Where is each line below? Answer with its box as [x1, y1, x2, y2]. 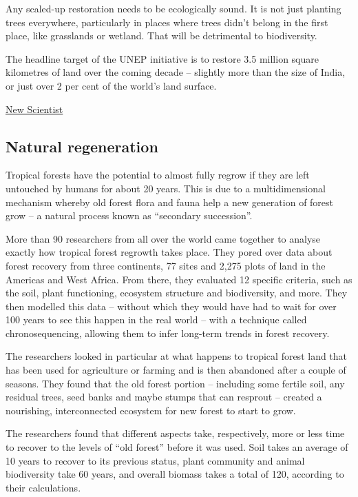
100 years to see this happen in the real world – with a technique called [6, 312, 307, 327]
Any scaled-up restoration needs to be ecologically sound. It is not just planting [6, 1, 341, 15]
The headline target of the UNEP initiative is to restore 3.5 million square [6, 51, 319, 65]
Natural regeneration [6, 135, 158, 156]
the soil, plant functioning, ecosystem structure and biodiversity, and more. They [6, 285, 348, 300]
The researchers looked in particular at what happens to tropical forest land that [6, 349, 348, 363]
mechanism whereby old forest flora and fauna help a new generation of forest [6, 194, 334, 209]
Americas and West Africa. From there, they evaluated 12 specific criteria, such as [6, 272, 352, 286]
